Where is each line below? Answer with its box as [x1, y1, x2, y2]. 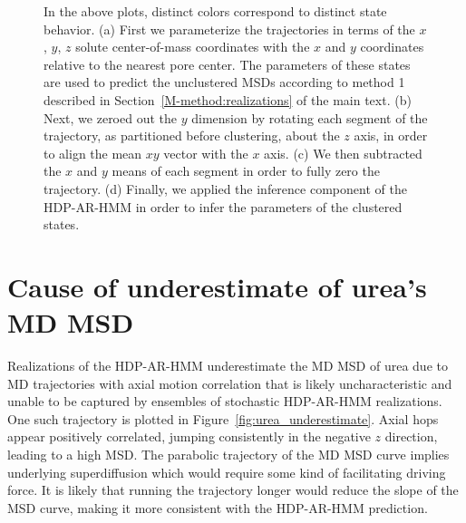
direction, [384, 427, 438, 446]
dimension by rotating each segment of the [191, 108, 428, 127]
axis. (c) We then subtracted [264, 143, 422, 162]
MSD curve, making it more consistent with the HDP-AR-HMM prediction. [7, 498, 428, 517]
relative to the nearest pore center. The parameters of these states [44, 54, 411, 73]
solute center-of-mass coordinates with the [75, 37, 310, 56]
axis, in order [354, 126, 428, 145]
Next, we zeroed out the [44, 108, 178, 127]
